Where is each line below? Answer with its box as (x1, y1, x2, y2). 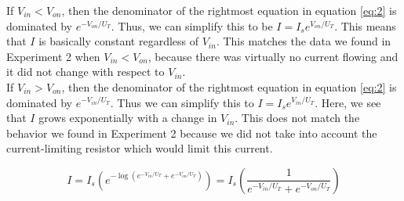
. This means (334, 17, 396, 34)
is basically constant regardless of (38, 33, 199, 49)
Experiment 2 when (6, 48, 100, 64)
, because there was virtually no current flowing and (147, 48, 399, 64)
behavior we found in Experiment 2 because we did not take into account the (6, 124, 377, 141)
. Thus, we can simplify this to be (111, 17, 273, 34)
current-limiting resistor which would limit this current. (6, 140, 273, 156)
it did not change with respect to (6, 63, 165, 80)
